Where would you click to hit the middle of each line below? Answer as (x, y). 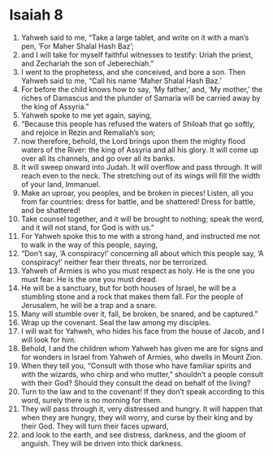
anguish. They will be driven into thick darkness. (102, 443)
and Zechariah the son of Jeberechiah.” (87, 63)
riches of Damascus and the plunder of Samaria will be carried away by (141, 98)
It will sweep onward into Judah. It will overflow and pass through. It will (141, 167)
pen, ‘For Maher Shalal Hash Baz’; (78, 46)
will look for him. (48, 340)
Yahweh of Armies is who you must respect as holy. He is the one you (138, 271)
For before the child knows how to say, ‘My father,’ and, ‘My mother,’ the (142, 89)
